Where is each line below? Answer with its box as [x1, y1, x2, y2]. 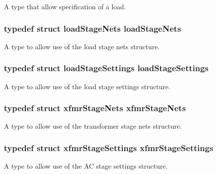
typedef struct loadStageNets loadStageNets [4, 22, 181, 34]
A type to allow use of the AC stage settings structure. [4, 161, 168, 171]
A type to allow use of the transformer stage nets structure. [4, 121, 182, 131]
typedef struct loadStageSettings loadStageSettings [4, 62, 209, 74]
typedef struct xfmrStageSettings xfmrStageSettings [4, 141, 214, 154]
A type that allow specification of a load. [4, 1, 126, 11]
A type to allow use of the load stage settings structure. [4, 81, 171, 91]
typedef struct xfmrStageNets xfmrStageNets [4, 102, 186, 114]
